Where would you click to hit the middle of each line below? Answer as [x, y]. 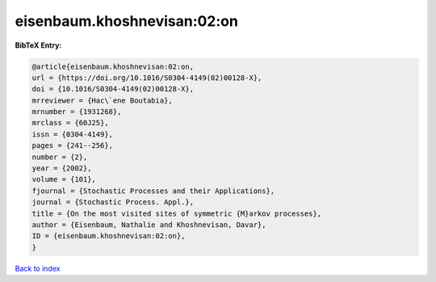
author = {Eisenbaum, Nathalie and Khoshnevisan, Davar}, [149, 225]
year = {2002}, [62, 168]
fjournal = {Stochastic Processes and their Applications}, [153, 191]
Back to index [38, 268]
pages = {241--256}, [72, 146]
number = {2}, [60, 157]
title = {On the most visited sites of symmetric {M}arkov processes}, [177, 213]
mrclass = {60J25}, [70, 123]
